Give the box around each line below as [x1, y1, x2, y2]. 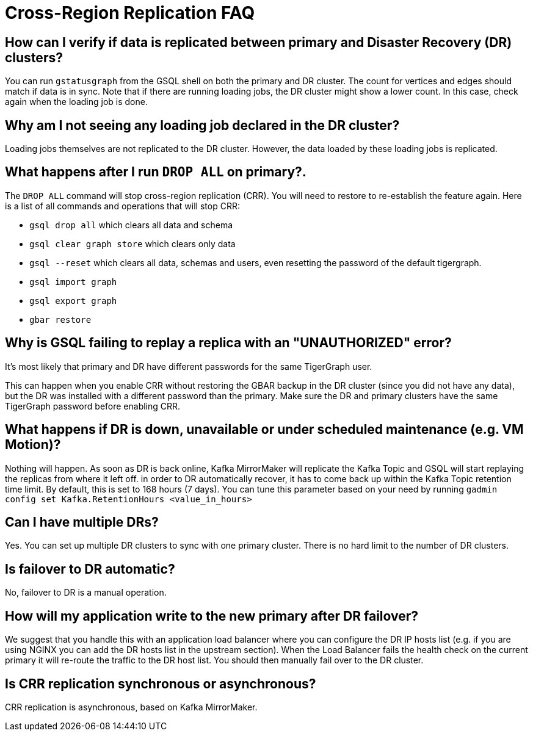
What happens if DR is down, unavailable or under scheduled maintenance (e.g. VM [5, 422, 524, 438]
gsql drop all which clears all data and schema [29, 219, 233, 230]
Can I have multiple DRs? [5, 514, 159, 530]
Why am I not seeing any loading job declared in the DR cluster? [5, 117, 400, 133]
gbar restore [29, 314, 92, 325]
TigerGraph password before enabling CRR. [5, 400, 181, 411]
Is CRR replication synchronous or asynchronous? [5, 676, 316, 691]
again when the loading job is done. [5, 96, 148, 107]
